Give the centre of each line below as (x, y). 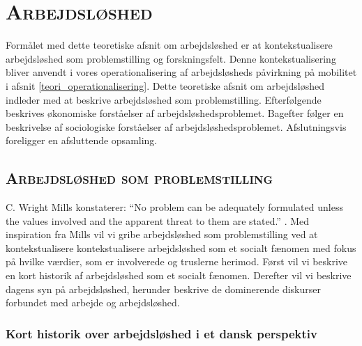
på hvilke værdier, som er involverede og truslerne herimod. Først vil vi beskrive (177, 261)
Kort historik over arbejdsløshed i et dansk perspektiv (161, 333)
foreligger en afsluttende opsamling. (82, 140)
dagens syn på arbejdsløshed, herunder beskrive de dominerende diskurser (163, 289)
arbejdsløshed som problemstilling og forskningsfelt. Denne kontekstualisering (171, 58)
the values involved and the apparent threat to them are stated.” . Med (158, 220)
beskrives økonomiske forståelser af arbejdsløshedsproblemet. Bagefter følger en (175, 113)
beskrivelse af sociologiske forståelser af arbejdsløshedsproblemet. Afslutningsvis (176, 126)
